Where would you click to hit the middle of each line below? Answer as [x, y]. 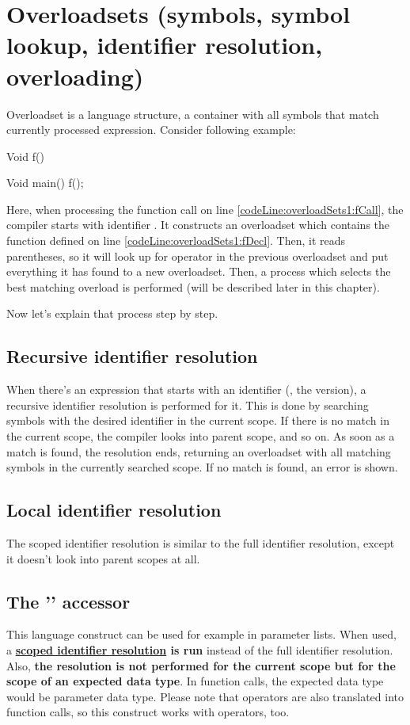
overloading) [75, 76]
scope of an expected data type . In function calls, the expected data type [195, 681]
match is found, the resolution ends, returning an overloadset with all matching [199, 451]
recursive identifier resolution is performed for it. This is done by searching [188, 404]
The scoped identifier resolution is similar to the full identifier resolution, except [201, 543]
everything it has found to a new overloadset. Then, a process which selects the [199, 271]
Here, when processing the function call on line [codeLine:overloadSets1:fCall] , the [205, 209]
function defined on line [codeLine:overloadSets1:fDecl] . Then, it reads [176, 240]
